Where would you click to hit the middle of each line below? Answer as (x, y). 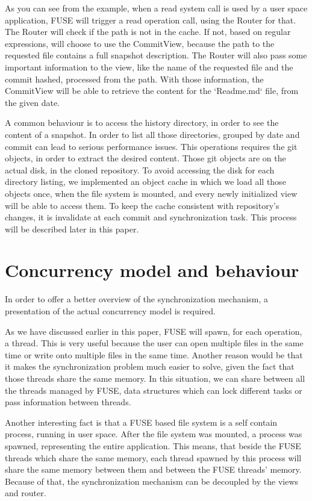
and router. (26, 493)
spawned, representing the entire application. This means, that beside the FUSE (153, 445)
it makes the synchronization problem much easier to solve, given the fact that (150, 366)
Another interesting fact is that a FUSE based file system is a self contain (141, 422)
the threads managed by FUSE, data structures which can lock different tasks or (154, 390)
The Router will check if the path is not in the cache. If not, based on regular (148, 32)
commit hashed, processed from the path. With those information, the (134, 79)
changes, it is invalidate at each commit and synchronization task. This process (151, 217)
